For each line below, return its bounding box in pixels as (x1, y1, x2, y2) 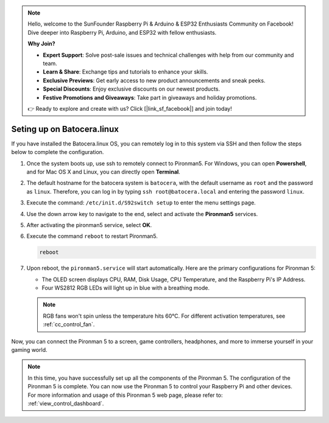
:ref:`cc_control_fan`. (43, 321, 95, 328)
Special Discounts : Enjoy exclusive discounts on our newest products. (43, 85, 221, 93)
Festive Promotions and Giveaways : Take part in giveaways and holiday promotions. (43, 94, 257, 101)
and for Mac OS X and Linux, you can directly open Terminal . (26, 168, 181, 175)
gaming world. (11, 346, 48, 354)
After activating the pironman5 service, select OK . (26, 221, 152, 228)
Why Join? (27, 40, 55, 47)
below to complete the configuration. (11, 149, 104, 156)
